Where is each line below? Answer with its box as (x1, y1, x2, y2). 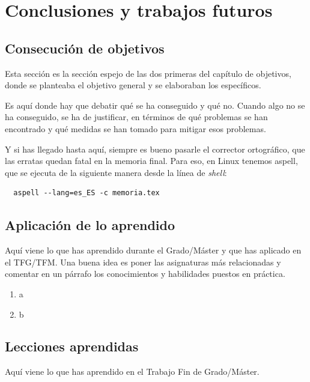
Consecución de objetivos (5, 38, 165, 57)
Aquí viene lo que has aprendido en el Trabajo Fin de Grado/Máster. (5, 365, 260, 378)
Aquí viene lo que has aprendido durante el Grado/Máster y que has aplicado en (5, 244, 302, 256)
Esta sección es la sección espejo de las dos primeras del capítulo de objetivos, (5, 67, 291, 79)
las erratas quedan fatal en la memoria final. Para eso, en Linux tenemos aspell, (5, 154, 298, 167)
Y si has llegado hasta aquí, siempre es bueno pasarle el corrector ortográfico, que (5, 142, 305, 155)
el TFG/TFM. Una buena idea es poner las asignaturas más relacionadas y (5, 255, 281, 268)
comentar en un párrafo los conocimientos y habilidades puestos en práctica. (5, 267, 285, 280)
